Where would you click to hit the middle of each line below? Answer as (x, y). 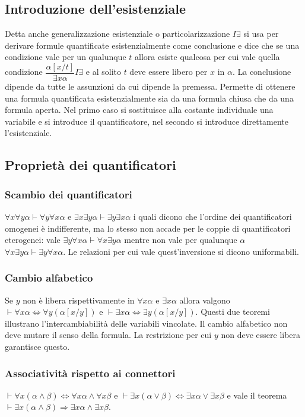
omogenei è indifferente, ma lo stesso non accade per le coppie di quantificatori (148, 228)
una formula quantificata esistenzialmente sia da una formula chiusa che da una (149, 98)
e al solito (103, 72)
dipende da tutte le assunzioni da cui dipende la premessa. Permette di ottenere (150, 86)
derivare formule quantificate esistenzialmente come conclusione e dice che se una (152, 45)
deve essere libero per (169, 72)
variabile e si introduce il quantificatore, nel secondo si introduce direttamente (147, 121)
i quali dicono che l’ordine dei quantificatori (212, 217)
